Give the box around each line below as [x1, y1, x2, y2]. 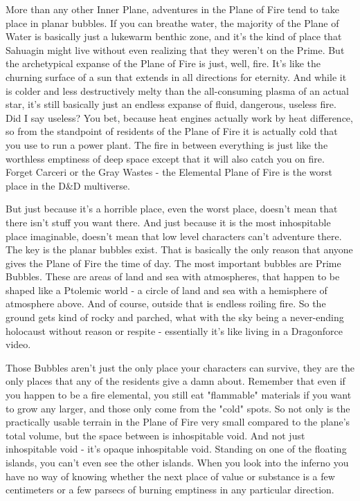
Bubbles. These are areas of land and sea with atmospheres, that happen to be [6, 269, 340, 284]
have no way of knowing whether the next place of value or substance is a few [6, 468, 335, 483]
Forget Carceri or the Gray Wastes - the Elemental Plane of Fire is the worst [6, 165, 332, 179]
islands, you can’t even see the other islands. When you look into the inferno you [6, 455, 349, 469]
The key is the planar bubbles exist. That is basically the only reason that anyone [6, 242, 353, 257]
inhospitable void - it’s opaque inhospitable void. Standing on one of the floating [6, 441, 347, 456]
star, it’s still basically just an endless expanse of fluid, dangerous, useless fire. [6, 97, 336, 111]
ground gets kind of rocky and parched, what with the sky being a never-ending [6, 310, 344, 325]
